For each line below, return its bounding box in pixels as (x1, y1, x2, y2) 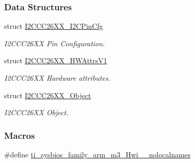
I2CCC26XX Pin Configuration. (4, 38, 105, 48)
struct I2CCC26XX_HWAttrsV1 (4, 55, 107, 66)
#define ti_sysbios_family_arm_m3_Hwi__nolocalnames (4, 149, 191, 159)
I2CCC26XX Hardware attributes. (4, 73, 111, 83)
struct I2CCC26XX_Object (4, 89, 91, 100)
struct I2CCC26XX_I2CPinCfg (4, 21, 103, 31)
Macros (4, 129, 35, 141)
